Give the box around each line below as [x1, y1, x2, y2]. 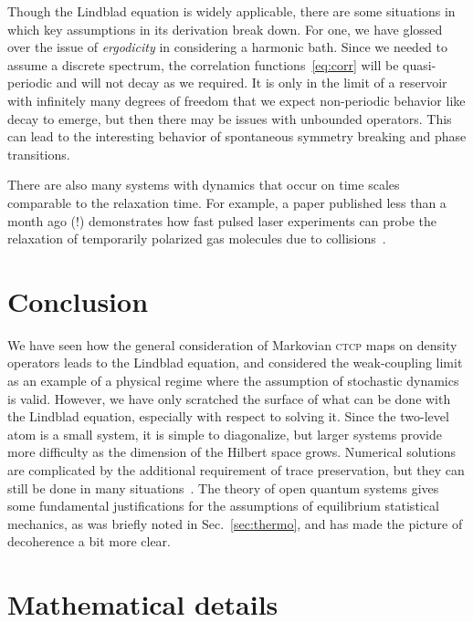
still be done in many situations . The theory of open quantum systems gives [7, 478, 439, 497]
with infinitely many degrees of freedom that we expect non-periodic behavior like [7, 90, 466, 109]
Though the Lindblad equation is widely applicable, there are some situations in [7, 2, 456, 20]
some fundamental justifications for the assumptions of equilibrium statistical [7, 496, 439, 515]
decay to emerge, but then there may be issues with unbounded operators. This [7, 109, 452, 128]
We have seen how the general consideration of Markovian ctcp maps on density [7, 335, 457, 354]
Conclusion [7, 282, 149, 319]
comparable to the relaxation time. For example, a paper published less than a [7, 192, 447, 212]
